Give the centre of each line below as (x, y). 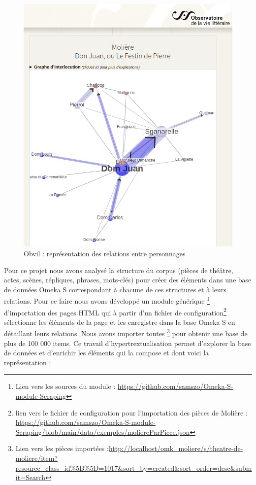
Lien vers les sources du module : (65, 386)
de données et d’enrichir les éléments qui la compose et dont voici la (107, 353)
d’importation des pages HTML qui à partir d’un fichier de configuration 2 (115, 312)
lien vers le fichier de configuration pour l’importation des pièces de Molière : (131, 412)
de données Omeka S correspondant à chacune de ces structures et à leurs (115, 289)
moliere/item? (36, 458)
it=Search (31, 477)
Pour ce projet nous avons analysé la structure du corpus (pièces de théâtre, (119, 270)
